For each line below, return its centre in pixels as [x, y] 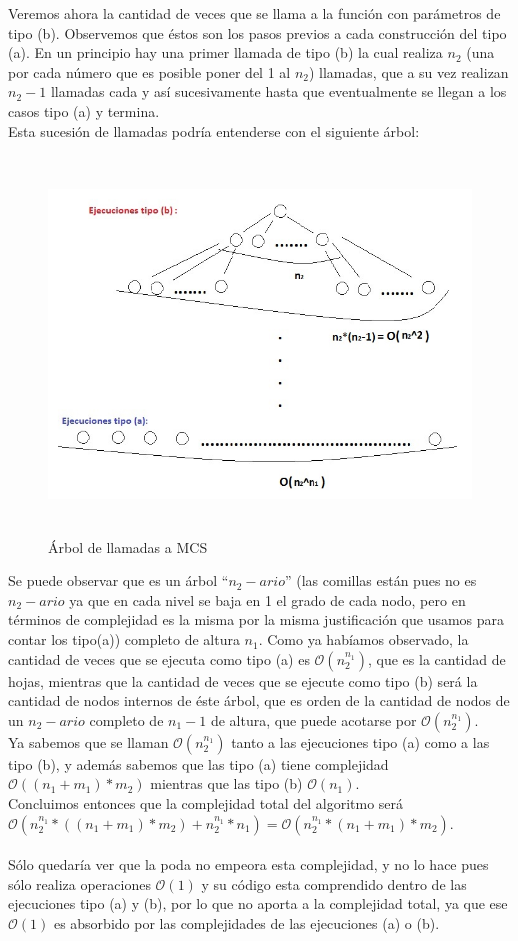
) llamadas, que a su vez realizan [408, 71]
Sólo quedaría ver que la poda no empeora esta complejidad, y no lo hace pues [248, 864]
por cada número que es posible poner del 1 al [149, 71]
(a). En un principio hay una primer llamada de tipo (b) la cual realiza [225, 52]
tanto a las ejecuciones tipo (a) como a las [360, 741]
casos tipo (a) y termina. [84, 110]
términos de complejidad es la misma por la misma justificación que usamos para [256, 619]
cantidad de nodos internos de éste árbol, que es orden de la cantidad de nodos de [259, 700]
